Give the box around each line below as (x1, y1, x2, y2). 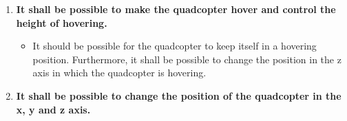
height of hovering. (16, 15, 107, 30)
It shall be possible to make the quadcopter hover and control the (16, 2, 336, 16)
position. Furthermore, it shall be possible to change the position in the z (32, 52, 341, 66)
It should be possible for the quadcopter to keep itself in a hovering (32, 38, 317, 53)
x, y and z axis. (16, 102, 91, 116)
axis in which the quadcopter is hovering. (32, 65, 207, 80)
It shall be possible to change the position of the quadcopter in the (16, 88, 341, 102)
